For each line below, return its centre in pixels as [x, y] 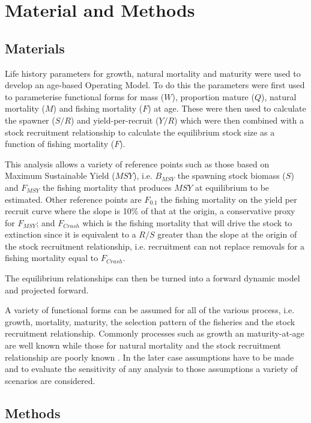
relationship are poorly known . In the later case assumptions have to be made [149, 357]
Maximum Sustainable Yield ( [60, 175]
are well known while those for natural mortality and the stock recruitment [143, 345]
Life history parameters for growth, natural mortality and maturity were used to [153, 73]
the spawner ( [30, 120]
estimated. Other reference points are [73, 199]
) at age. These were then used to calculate [227, 108]
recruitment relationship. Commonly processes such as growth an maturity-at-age [155, 333]
